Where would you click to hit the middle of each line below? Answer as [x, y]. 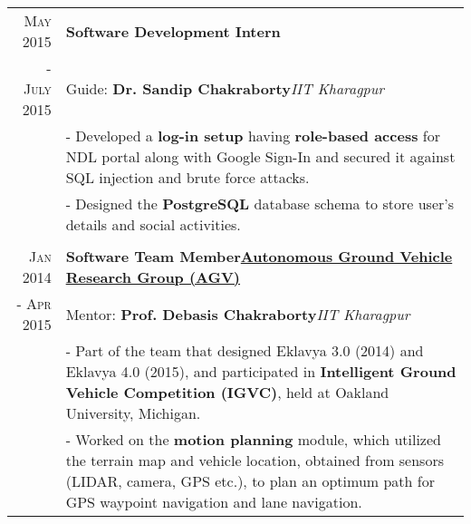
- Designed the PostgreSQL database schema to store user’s [260, 204]
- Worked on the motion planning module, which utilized [253, 439]
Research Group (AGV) [153, 277]
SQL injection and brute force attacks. [187, 177]
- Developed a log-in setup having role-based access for [253, 136]
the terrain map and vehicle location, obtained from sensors [255, 460]
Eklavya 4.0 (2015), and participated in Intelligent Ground [261, 371]
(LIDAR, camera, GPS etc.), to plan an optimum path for [250, 481]
